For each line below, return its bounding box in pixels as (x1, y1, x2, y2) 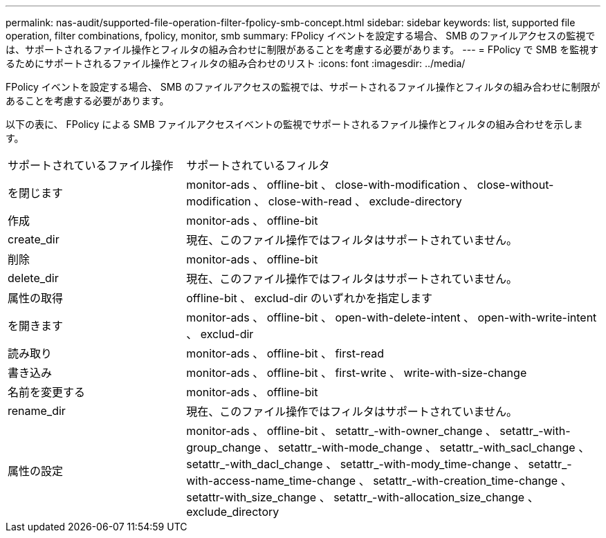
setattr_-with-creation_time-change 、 (373, 474, 572, 488)
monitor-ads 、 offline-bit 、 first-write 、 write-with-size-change (186, 366, 527, 380)
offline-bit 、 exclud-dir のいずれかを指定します (186, 291, 432, 305)
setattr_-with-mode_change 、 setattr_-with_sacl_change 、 (278, 440, 590, 454)
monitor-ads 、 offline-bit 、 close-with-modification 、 (186, 178, 475, 192)
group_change (186, 440, 261, 454)
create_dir (8, 232, 59, 246)
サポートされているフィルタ (186, 158, 330, 172)
